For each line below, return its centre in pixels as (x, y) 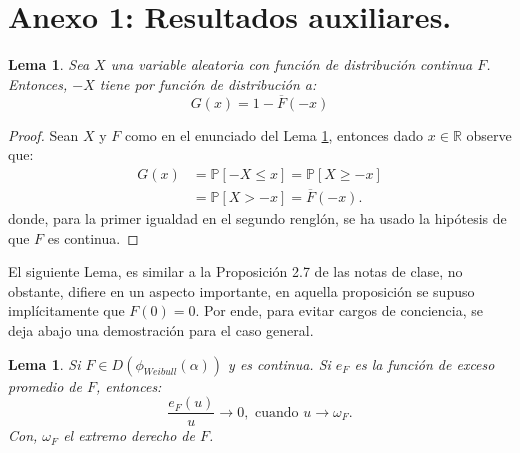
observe (489, 134)
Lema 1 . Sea (49, 64)
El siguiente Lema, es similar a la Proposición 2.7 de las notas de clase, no (235, 271)
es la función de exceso (424, 363)
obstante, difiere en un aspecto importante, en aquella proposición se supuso (241, 290)
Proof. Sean (43, 134)
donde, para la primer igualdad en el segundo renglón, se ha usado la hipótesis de (257, 218)
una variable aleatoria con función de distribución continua (291, 64)
